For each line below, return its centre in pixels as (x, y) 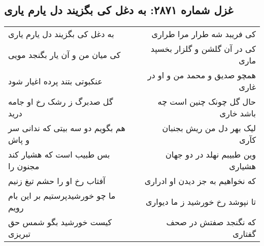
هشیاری (242, 166)
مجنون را (24, 166)
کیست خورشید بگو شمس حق (60, 222)
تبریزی (19, 234)
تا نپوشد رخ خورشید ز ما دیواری (201, 201)
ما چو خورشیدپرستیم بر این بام (62, 196)
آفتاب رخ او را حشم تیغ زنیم (57, 181)
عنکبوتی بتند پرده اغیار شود (55, 81)
